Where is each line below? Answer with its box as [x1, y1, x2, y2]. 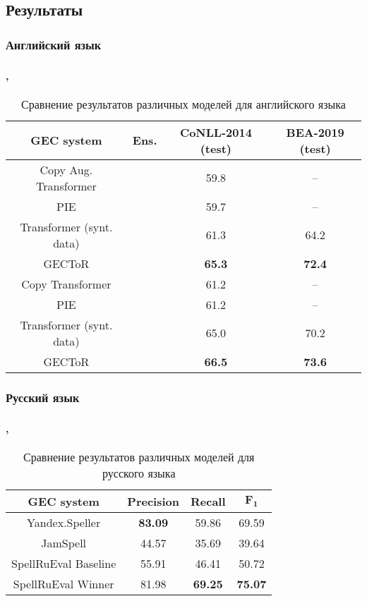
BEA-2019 [286, 123, 344, 140]
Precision [127, 492, 179, 509]
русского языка [102, 464, 176, 481]
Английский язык [6, 35, 102, 53]
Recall [191, 492, 226, 509]
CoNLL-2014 [179, 123, 252, 140]
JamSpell [41, 534, 87, 551]
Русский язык [6, 388, 80, 406]
